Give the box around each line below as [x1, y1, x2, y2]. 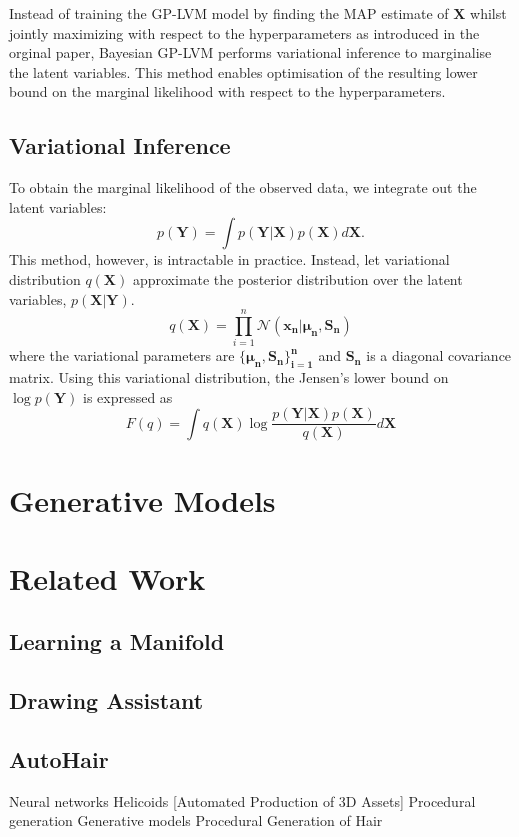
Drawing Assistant [9, 685, 204, 716]
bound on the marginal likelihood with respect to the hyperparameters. [9, 81, 446, 102]
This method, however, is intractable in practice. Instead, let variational [9, 249, 450, 270]
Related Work [9, 557, 206, 598]
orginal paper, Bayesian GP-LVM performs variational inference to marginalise [9, 42, 492, 63]
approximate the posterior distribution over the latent [132, 268, 463, 289]
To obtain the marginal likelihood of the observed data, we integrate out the [9, 177, 477, 198]
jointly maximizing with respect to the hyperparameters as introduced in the [9, 22, 480, 43]
